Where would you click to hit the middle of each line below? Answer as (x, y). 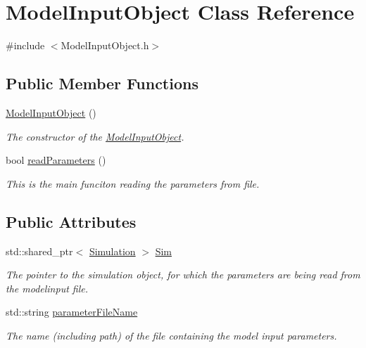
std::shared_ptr (39, 251)
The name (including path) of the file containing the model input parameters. (171, 335)
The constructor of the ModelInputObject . (95, 136)
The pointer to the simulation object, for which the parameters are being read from (183, 275)
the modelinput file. (47, 288)
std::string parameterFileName (72, 312)
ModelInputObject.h (105, 45)
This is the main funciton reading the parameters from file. (133, 183)
